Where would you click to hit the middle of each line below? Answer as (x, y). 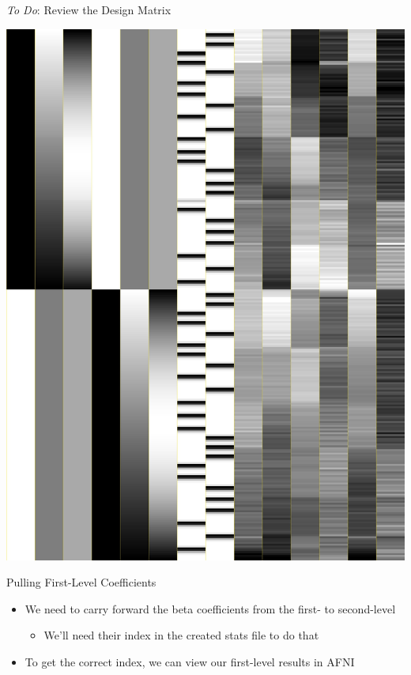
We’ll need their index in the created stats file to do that (181, 635)
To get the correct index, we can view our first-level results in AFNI (190, 661)
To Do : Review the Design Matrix (89, 9)
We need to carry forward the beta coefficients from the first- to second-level (210, 608)
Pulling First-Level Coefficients (81, 582)
